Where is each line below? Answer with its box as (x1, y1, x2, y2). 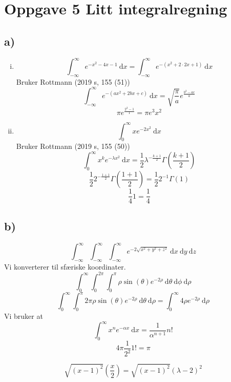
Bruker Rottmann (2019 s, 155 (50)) (16, 141, 130, 151)
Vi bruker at (4, 311, 43, 321)
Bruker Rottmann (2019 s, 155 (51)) (16, 76, 130, 87)
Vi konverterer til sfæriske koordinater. (4, 261, 126, 272)
